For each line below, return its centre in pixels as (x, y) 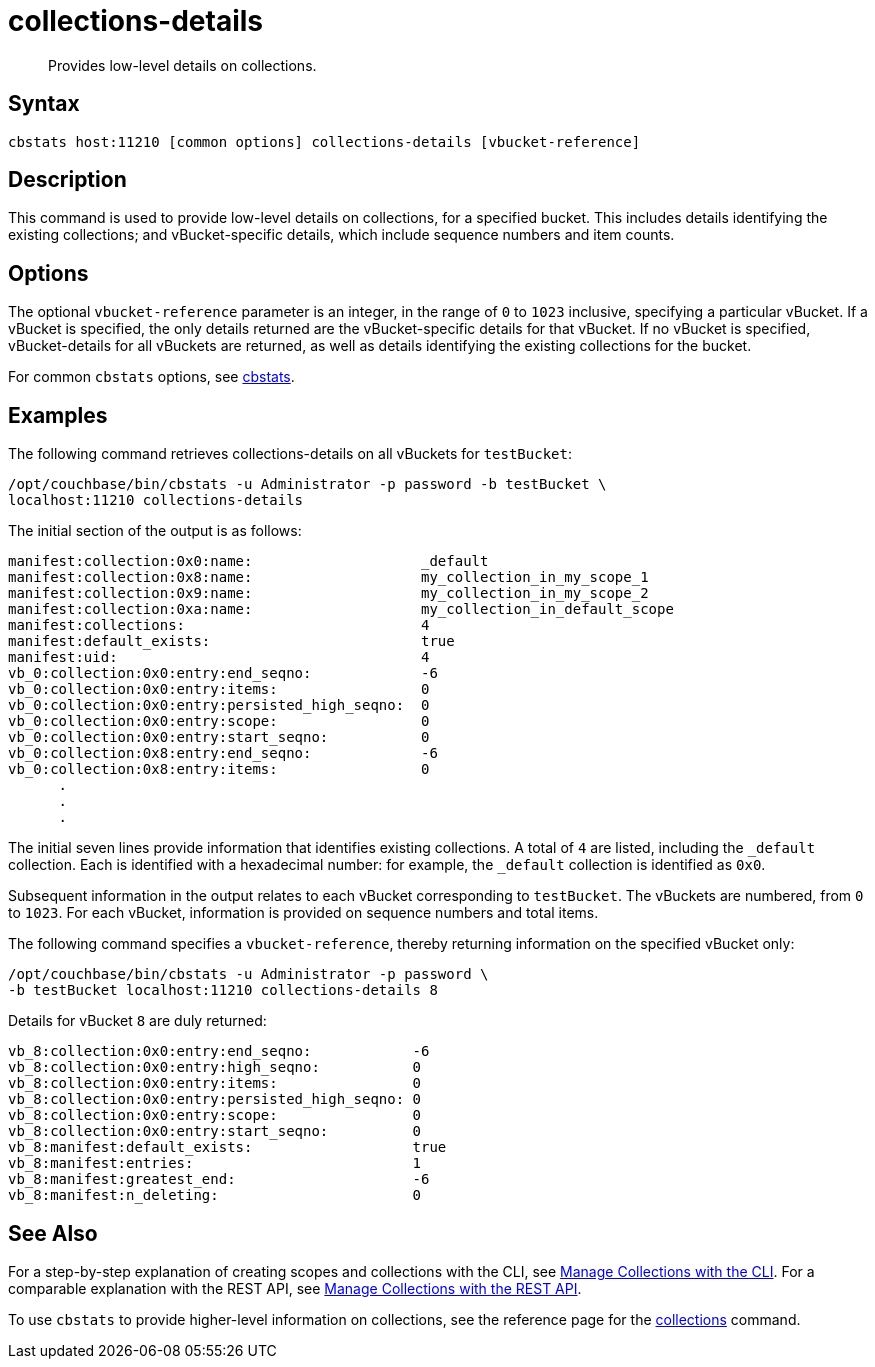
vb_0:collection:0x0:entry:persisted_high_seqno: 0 (219, 705)
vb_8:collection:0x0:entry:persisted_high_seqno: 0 (215, 1099)
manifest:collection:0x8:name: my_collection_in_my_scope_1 (328, 577)
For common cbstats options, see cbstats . (151, 377)
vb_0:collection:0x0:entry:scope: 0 (219, 721)
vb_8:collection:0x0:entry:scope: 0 (215, 1115)
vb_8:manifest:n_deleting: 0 (215, 1195)
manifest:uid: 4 (219, 657)
